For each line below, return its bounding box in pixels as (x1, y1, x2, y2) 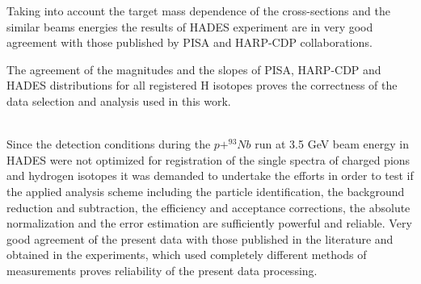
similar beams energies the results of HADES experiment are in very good (6, 18, 373, 35)
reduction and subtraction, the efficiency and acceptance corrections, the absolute (6, 198, 410, 215)
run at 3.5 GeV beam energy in (255, 136, 410, 152)
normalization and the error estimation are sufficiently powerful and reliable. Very (6, 215, 412, 232)
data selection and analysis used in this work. (6, 92, 231, 109)
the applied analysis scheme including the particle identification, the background (6, 182, 405, 199)
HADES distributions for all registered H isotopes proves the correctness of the (6, 77, 398, 94)
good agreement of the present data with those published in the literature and (6, 230, 394, 247)
